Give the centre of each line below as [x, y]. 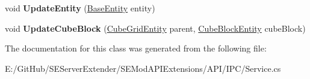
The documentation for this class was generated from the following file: [136, 48]
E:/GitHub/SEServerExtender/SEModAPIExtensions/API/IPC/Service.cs [143, 68]
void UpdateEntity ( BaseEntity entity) [80, 8]
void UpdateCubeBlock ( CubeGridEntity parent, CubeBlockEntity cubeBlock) [155, 28]
